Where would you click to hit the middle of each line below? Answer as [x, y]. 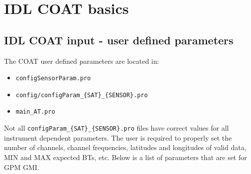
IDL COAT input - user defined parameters [119, 40]
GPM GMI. [22, 167]
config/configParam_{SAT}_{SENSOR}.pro [82, 95]
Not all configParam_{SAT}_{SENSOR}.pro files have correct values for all [117, 128]
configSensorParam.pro [53, 79]
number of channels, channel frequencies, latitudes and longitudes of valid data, [125, 147]
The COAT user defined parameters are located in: [82, 61]
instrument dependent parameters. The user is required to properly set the [118, 137]
